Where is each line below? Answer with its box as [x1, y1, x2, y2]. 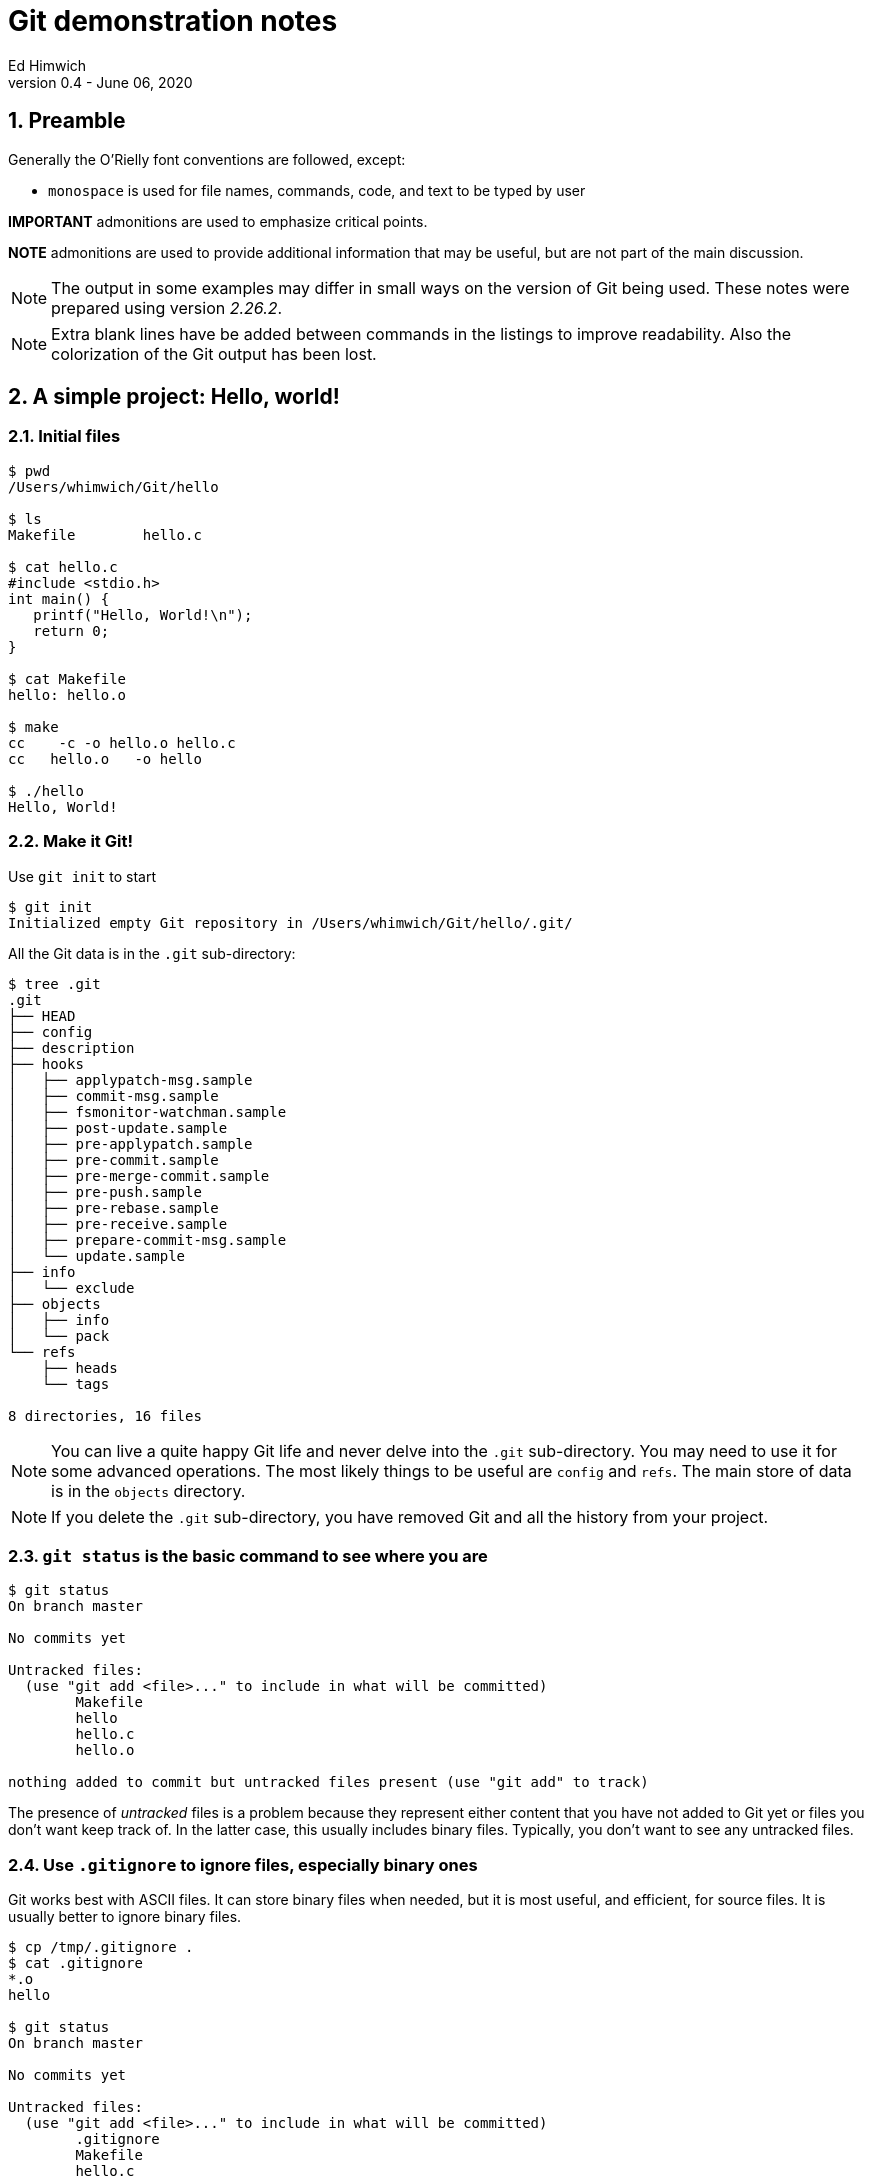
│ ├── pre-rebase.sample [8, 1199, 219, 1216]
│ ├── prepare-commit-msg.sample [8, 1231, 287, 1248]
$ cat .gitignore [8, 1955, 143, 1972]
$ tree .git [8, 975, 101, 992]
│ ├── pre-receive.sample [8, 1215, 228, 1232]
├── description [8, 1039, 135, 1056]
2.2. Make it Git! [8, 831, 133, 852]
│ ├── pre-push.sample [8, 1183, 202, 1200]
